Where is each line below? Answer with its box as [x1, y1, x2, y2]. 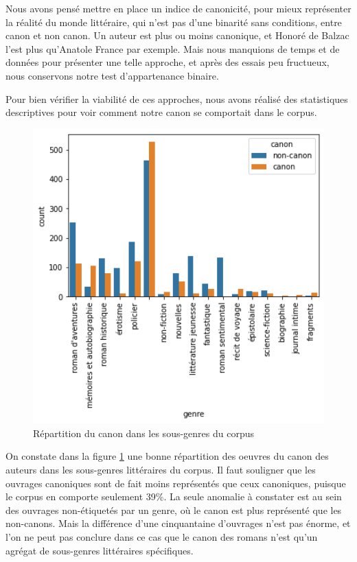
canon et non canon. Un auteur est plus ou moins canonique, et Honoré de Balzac [5, 28, 349, 43]
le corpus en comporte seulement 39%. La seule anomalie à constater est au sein [5, 489, 342, 504]
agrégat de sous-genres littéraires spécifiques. [5, 543, 194, 557]
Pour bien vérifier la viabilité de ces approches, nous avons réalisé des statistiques [5, 91, 348, 106]
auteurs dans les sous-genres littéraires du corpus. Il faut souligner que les [5, 462, 316, 476]
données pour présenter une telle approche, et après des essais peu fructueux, [5, 55, 330, 69]
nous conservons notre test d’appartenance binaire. [5, 68, 219, 82]
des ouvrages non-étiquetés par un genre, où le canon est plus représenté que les [5, 502, 342, 517]
